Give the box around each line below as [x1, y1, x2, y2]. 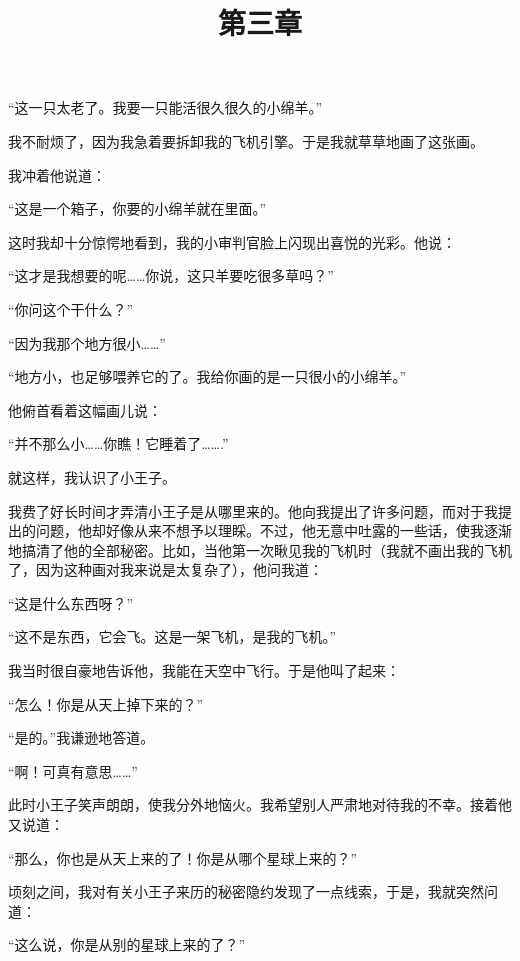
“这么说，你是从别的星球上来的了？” [8, 934, 246, 955]
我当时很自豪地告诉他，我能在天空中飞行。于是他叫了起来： [8, 660, 400, 681]
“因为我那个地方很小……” [8, 332, 166, 353]
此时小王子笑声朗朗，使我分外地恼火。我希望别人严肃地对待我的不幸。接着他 [8, 794, 512, 815]
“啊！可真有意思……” [8, 760, 138, 781]
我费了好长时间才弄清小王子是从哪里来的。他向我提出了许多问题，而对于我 [8, 500, 498, 521]
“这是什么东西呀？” [8, 592, 134, 613]
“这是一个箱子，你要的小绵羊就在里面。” [8, 198, 267, 219]
